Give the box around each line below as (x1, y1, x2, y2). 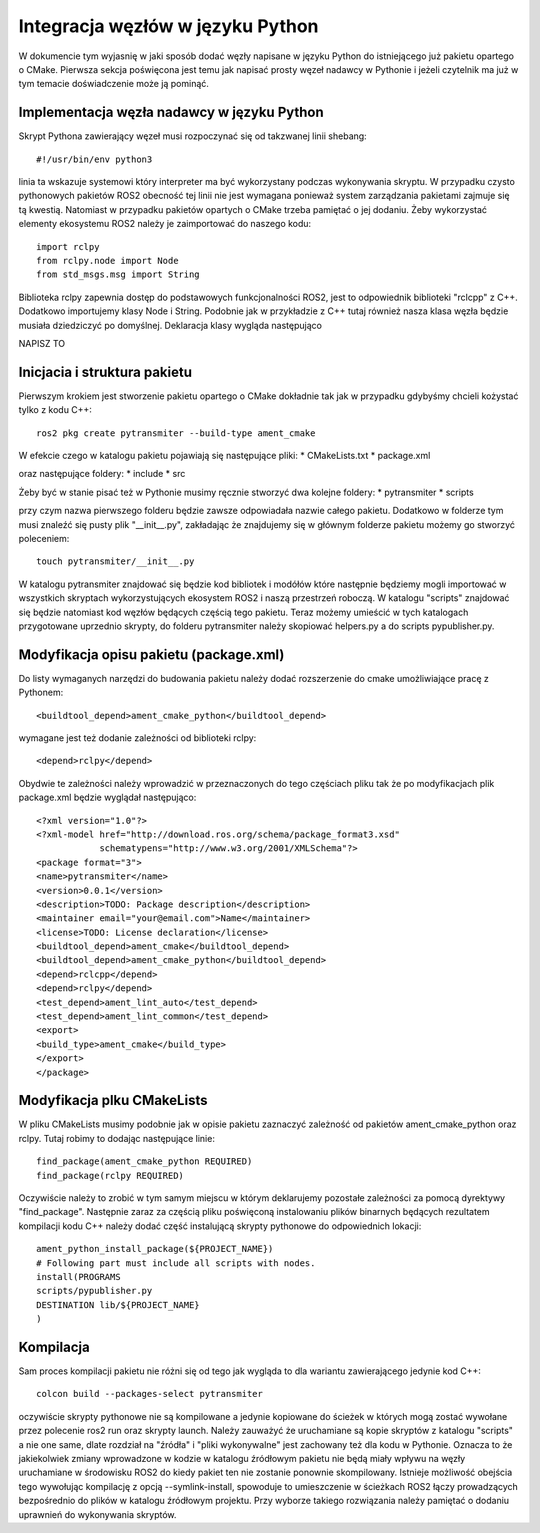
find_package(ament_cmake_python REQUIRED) (36, 1156, 253, 1167)
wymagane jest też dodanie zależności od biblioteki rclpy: (18, 731, 257, 744)
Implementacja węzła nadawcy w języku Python (18, 104, 324, 121)
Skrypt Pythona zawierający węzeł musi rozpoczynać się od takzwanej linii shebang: (18, 130, 367, 142)
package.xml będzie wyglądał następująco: (18, 791, 197, 804)
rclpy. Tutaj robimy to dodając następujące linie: (18, 1132, 215, 1144)
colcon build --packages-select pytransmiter (36, 1388, 264, 1400)
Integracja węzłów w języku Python (18, 15, 319, 37)
